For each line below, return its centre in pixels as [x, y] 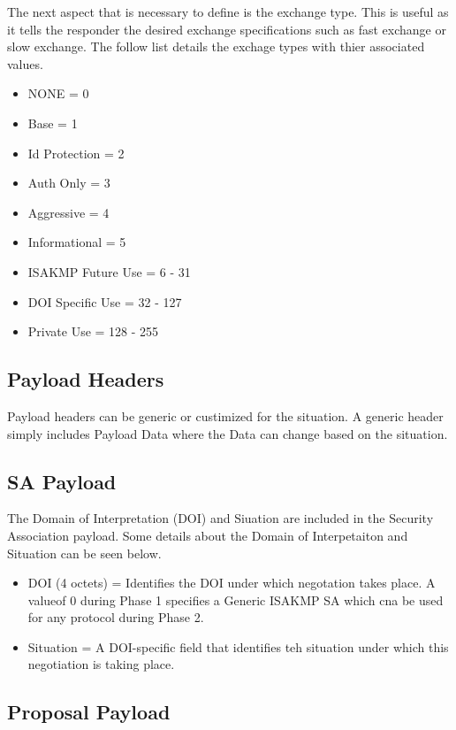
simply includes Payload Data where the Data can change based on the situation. [228, 433]
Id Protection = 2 [76, 153]
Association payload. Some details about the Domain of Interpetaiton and [208, 535]
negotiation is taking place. [101, 664]
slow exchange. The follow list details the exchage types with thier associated [216, 46]
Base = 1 [53, 123]
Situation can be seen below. [84, 553]
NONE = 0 [58, 93]
